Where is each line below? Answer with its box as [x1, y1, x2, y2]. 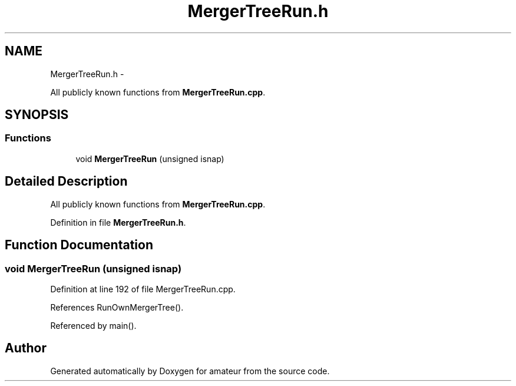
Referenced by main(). [50, 320, 137, 331]
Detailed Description [5, 174, 128, 189]
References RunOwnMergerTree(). [50, 302, 184, 312]
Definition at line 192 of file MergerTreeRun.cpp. [50, 283, 236, 294]
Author [5, 341, 47, 356]
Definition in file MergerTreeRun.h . [50, 217, 186, 227]
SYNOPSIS [5, 107, 69, 123]
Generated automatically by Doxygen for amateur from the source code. [50, 365, 330, 376]
